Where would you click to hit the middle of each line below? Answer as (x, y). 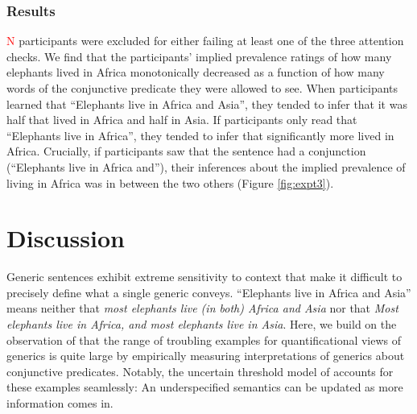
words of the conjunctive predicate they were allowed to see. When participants (202, 88)
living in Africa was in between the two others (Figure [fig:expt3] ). (170, 182)
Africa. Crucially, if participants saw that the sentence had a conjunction (186, 151)
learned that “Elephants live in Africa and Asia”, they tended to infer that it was (207, 103)
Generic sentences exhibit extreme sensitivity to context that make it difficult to (204, 277)
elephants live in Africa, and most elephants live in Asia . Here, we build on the (202, 324)
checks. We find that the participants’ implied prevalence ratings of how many (199, 56)
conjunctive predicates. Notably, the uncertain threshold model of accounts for (200, 371)
